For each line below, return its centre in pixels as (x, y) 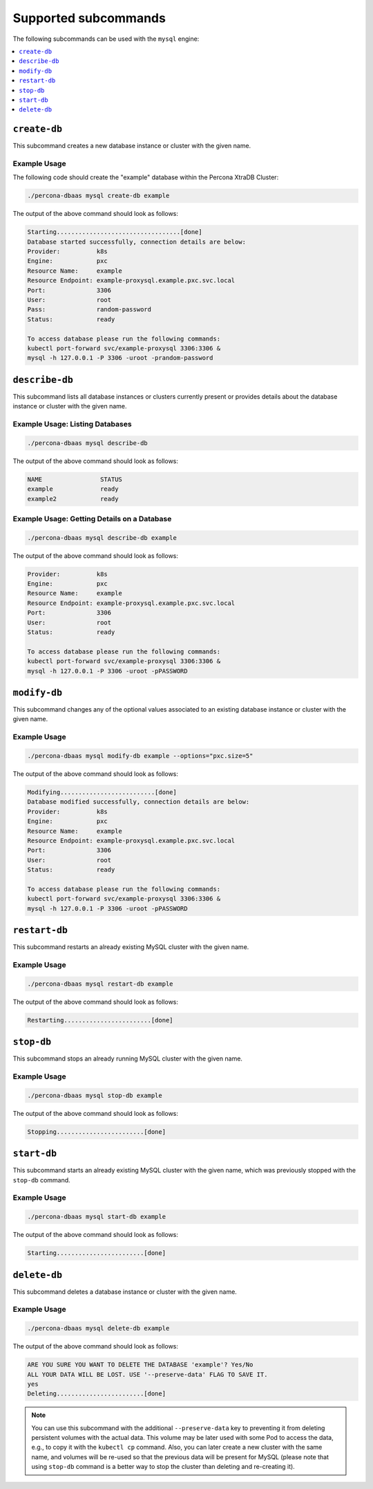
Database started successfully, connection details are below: (137, 242)
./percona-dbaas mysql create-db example (98, 196)
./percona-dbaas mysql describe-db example (102, 538)
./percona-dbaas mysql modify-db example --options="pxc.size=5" (140, 756)
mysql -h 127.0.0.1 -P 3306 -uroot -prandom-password (120, 358)
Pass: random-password (89, 309)
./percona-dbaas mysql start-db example (96, 1217)
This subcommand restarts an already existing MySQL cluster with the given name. (131, 947)
